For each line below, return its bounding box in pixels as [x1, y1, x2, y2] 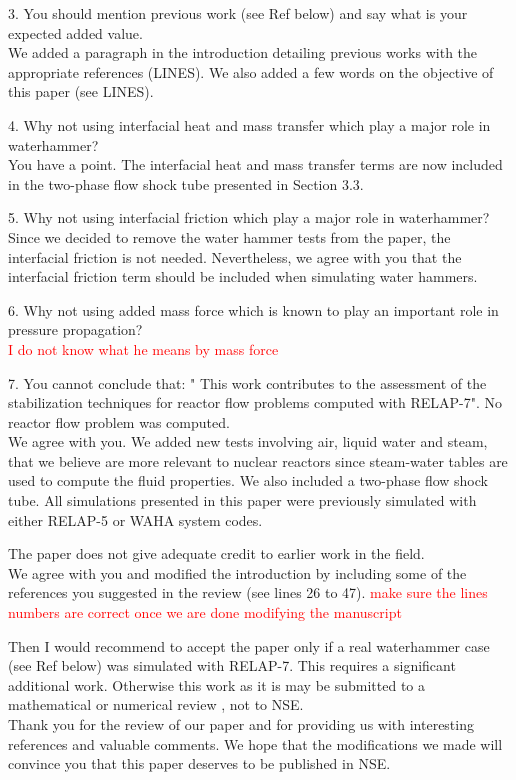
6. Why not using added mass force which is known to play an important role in [8, 299, 499, 320]
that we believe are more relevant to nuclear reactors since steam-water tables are [8, 450, 508, 471]
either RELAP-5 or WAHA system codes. [8, 509, 263, 530]
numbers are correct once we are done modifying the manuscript [8, 602, 402, 623]
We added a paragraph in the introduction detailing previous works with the [8, 42, 478, 63]
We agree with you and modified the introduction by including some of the [8, 562, 467, 583]
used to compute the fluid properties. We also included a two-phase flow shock [8, 470, 488, 491]
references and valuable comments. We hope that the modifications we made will [8, 733, 503, 754]
